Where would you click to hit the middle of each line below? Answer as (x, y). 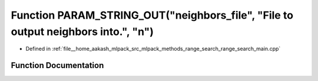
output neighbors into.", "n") (82, 31)
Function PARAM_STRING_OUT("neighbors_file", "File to (152, 15)
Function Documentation (57, 66)
